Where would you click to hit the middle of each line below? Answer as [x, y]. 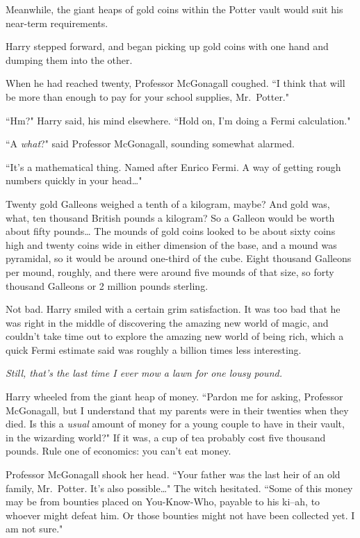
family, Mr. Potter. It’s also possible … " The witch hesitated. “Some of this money [179, 488]
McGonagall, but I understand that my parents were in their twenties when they [177, 410]
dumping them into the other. [69, 59]
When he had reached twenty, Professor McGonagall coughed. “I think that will [175, 83]
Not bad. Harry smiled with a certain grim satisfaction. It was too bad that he [173, 309]
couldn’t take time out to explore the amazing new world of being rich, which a [175, 336]
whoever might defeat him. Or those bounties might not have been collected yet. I [180, 515]
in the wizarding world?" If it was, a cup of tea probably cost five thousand [166, 437]
